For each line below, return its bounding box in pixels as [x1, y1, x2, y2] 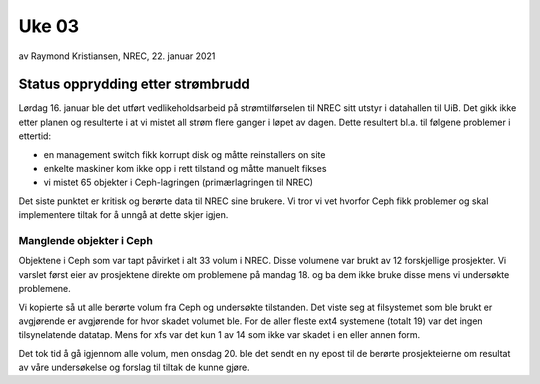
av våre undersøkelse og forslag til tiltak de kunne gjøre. [18, 361, 250, 374]
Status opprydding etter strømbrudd [18, 76, 250, 93]
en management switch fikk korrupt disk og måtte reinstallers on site [43, 148, 326, 160]
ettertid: [18, 130, 52, 142]
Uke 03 [18, 15, 80, 37]
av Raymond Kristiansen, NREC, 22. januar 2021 [18, 50, 216, 62]
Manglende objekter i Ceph [18, 233, 154, 247]
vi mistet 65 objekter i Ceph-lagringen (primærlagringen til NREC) [43, 176, 314, 189]
